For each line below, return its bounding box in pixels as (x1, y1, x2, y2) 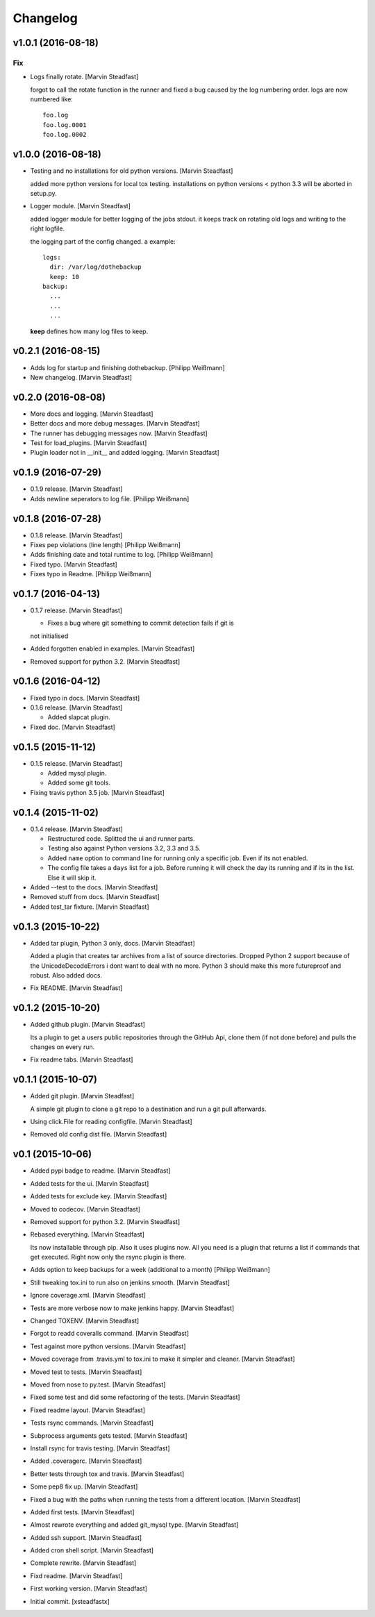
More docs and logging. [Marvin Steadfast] (30, 410, 153, 418)
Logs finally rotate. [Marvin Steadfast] (30, 73, 139, 81)
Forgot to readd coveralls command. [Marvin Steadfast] (30, 1330, 190, 1338)
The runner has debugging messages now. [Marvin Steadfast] (30, 429, 208, 437)
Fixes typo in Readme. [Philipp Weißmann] (30, 570, 152, 578)
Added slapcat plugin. (47, 713, 110, 721)
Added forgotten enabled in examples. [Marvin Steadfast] (30, 644, 195, 653)
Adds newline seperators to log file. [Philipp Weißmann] (30, 494, 190, 503)
